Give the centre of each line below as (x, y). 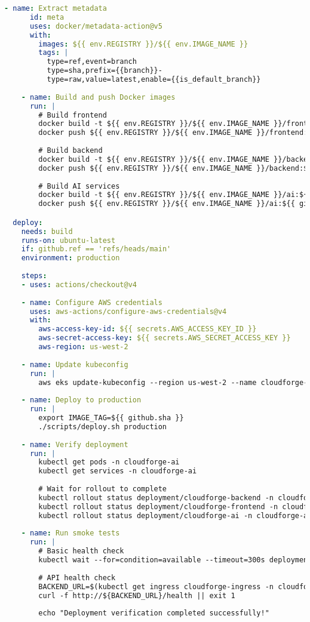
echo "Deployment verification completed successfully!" (154, 613)
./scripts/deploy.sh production (103, 427)
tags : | (53, 53)
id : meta (47, 17)
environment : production (70, 258)
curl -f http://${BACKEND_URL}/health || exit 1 (137, 595)
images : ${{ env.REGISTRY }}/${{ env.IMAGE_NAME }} (143, 44)
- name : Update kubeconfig (75, 364)
